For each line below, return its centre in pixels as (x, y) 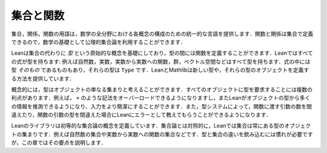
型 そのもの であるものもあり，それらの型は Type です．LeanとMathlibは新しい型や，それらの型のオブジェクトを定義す (160, 70)
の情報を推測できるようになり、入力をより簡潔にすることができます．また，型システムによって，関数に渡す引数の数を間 (161, 106)
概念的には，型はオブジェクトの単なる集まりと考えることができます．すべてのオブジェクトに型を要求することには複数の (162, 89)
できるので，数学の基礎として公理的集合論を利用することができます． (98, 42)
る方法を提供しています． (43, 78)
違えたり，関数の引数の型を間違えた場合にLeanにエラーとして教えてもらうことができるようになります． (141, 115)
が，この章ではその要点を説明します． (59, 143)
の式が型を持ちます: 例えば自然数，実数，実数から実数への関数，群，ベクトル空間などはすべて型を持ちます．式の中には (161, 61)
